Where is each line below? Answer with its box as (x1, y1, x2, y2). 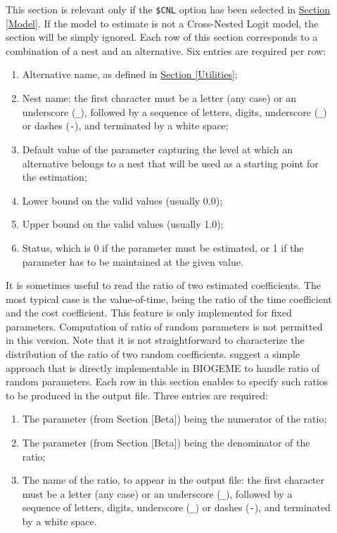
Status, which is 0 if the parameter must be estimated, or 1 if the (22, 240, 304, 255)
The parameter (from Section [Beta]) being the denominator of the (22, 435, 310, 450)
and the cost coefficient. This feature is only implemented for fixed (6, 305, 292, 320)
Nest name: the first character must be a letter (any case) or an (22, 91, 297, 105)
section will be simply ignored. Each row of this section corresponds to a (6, 30, 318, 44)
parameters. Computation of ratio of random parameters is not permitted (6, 319, 323, 333)
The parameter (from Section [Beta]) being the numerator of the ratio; (22, 411, 327, 426)
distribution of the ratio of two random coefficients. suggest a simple (6, 347, 300, 361)
